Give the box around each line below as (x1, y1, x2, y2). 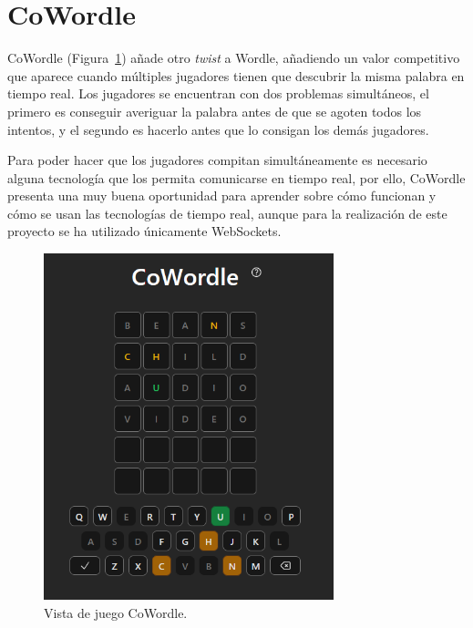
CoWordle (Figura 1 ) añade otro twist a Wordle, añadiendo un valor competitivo (7, 48, 460, 67)
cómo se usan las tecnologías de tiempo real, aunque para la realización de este (7, 203, 447, 222)
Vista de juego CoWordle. (44, 602, 188, 622)
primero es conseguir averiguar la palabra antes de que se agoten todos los (7, 101, 422, 120)
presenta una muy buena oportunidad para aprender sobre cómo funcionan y (7, 186, 437, 205)
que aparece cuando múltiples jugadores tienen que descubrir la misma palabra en (7, 66, 465, 85)
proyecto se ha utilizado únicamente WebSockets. (7, 221, 282, 241)
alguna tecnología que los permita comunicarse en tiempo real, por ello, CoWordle (7, 168, 466, 187)
